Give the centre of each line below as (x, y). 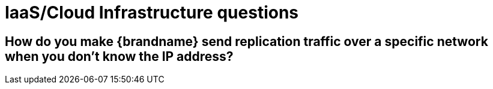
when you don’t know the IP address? (119, 56)
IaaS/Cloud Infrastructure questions (152, 13)
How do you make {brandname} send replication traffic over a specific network (246, 41)
